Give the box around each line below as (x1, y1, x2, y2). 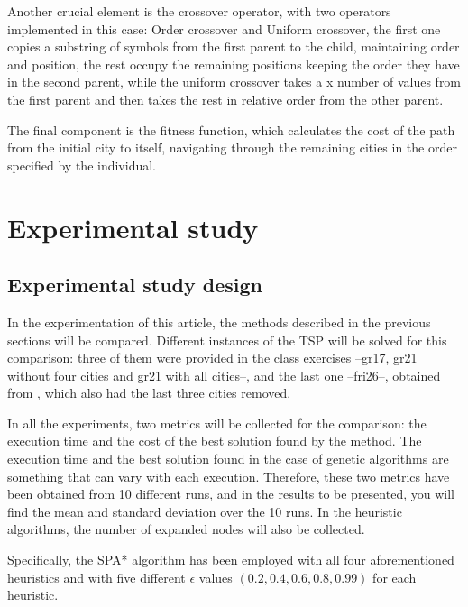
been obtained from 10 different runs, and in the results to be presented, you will (7, 484, 454, 503)
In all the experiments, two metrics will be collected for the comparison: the (7, 413, 427, 432)
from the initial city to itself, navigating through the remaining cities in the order (7, 138, 457, 157)
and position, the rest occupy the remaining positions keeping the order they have (7, 54, 460, 73)
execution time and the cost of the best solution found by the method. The (7, 431, 422, 450)
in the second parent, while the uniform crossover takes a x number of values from (7, 72, 462, 91)
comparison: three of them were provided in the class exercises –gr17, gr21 (7, 348, 418, 367)
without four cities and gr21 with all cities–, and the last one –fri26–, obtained (7, 365, 441, 384)
